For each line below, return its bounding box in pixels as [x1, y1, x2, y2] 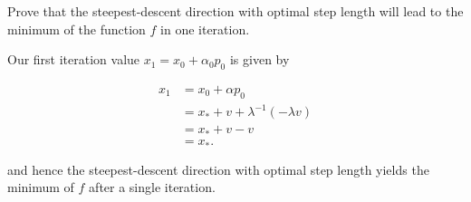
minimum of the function [7, 19, 146, 38]
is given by [229, 50, 290, 69]
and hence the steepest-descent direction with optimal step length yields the [7, 159, 429, 178]
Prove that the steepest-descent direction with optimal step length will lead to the [7, 2, 464, 20]
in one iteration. [160, 19, 250, 38]
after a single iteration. [89, 178, 216, 197]
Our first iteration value [7, 50, 140, 69]
